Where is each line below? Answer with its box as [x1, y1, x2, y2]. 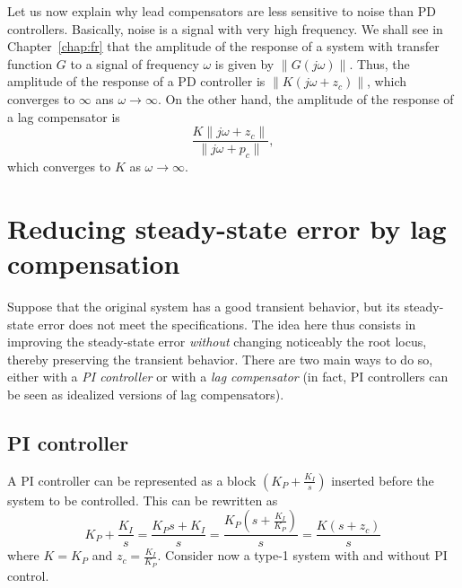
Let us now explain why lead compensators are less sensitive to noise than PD [7, 2, 437, 20]
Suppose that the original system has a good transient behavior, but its [7, 296, 400, 315]
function [7, 54, 53, 73]
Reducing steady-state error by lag [7, 209, 447, 246]
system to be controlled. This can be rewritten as [7, 490, 278, 509]
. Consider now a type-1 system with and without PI [157, 546, 448, 565]
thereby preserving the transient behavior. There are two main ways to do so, [7, 349, 433, 368]
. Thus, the [349, 54, 410, 73]
